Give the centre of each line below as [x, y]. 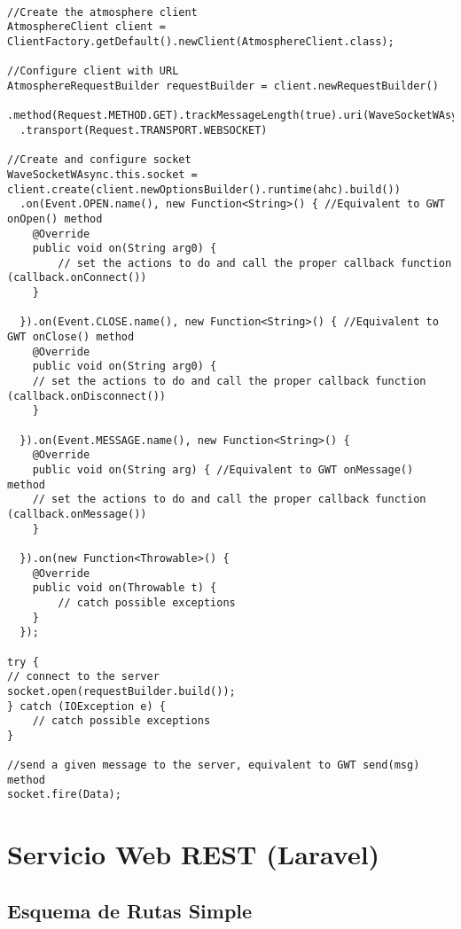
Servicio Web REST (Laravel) [194, 854]
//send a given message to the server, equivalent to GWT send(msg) [214, 765]
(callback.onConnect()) [77, 278]
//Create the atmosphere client [102, 12]
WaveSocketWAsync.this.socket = [102, 174]
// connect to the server [83, 677]
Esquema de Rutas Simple [130, 910]
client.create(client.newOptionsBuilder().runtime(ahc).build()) [204, 189]
